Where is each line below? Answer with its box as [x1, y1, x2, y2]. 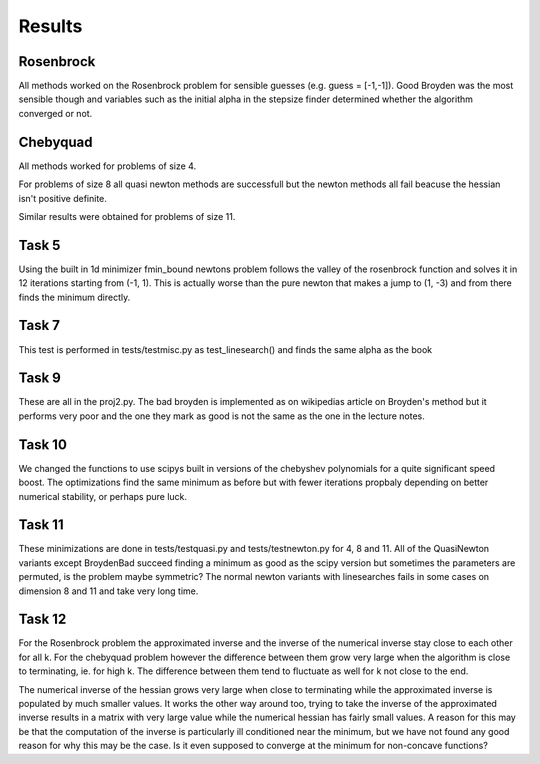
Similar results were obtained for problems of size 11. [18, 210, 236, 222]
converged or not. [18, 107, 93, 119]
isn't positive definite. [18, 192, 107, 204]
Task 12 [18, 611, 67, 628]
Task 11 [18, 516, 64, 534]
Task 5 [18, 236, 61, 254]
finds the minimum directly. [18, 291, 131, 303]
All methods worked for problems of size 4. [18, 160, 197, 172]
